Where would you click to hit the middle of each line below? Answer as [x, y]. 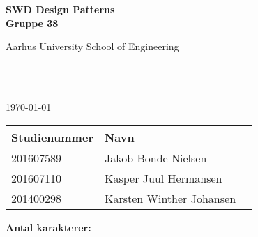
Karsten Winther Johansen [170, 198]
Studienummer [52, 137]
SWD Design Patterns [60, 9]
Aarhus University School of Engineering [92, 46]
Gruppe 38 [32, 23]
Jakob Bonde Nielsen [155, 158]
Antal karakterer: [48, 227]
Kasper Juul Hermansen [163, 178]
